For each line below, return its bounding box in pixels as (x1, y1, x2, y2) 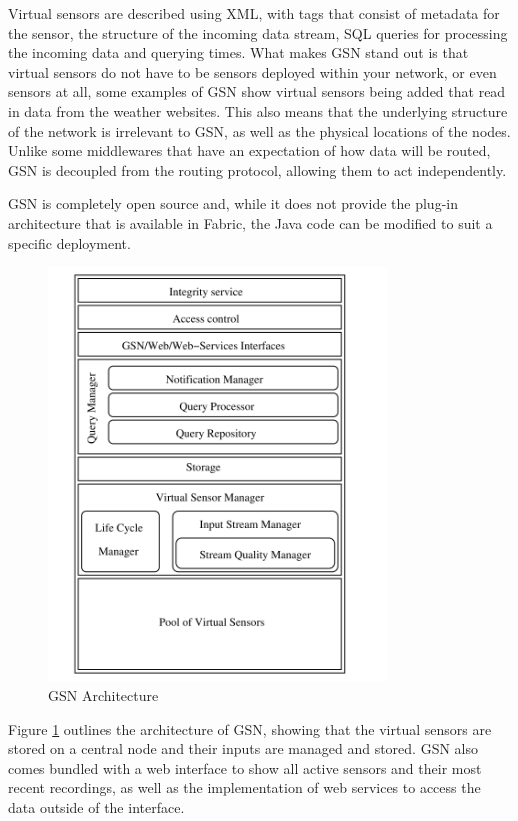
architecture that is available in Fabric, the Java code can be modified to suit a (8, 212, 493, 233)
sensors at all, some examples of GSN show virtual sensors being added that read (8, 81, 506, 102)
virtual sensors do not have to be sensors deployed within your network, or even (8, 61, 497, 82)
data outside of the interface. (8, 797, 185, 818)
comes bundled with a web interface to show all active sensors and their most (8, 757, 482, 778)
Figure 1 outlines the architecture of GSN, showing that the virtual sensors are (8, 718, 492, 739)
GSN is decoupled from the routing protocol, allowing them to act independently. (8, 159, 507, 180)
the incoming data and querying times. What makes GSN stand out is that (8, 42, 469, 63)
